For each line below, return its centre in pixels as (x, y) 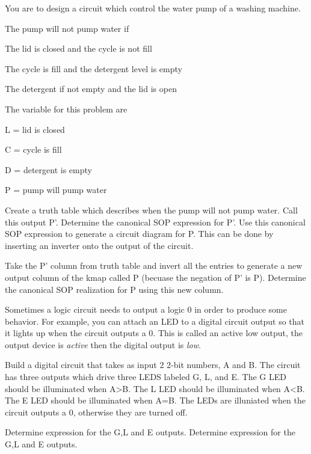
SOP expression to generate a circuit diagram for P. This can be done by (139, 234)
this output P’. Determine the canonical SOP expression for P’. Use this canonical (155, 222)
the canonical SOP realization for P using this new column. (114, 289)
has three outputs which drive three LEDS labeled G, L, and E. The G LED (146, 377)
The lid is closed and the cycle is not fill (79, 48)
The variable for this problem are (66, 109)
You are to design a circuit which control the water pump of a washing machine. (153, 8)
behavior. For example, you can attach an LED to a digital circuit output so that (155, 321)
